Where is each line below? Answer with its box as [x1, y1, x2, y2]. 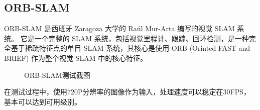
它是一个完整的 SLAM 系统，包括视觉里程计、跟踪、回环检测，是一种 [20, 33, 249, 43]
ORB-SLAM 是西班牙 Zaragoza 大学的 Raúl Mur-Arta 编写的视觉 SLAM [4, 23, 235, 34]
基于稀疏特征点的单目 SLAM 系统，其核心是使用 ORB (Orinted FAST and [11, 43, 250, 53]
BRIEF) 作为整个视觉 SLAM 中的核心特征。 [4, 52, 148, 63]
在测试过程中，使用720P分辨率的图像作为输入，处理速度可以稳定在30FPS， [4, 86, 250, 97]
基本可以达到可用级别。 [4, 96, 81, 106]
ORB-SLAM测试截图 [24, 69, 90, 80]
